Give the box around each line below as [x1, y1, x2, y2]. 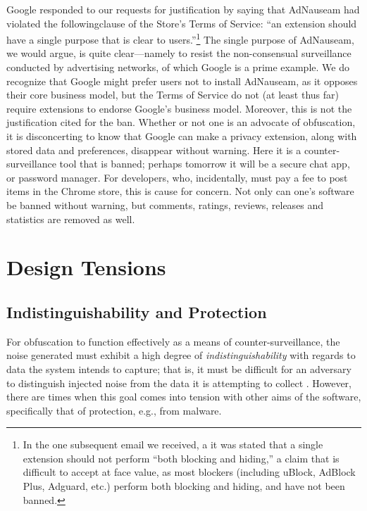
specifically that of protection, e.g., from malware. [6, 403, 222, 417]
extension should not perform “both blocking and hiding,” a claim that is [23, 450, 340, 465]
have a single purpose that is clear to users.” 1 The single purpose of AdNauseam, [6, 30, 354, 46]
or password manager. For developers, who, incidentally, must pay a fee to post [6, 170, 348, 184]
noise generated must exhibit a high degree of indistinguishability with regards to [6, 348, 356, 362]
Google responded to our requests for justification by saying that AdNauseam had [6, 2, 360, 16]
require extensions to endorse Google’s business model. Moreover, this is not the [6, 101, 352, 115]
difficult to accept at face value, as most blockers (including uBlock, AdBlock [23, 465, 356, 479]
